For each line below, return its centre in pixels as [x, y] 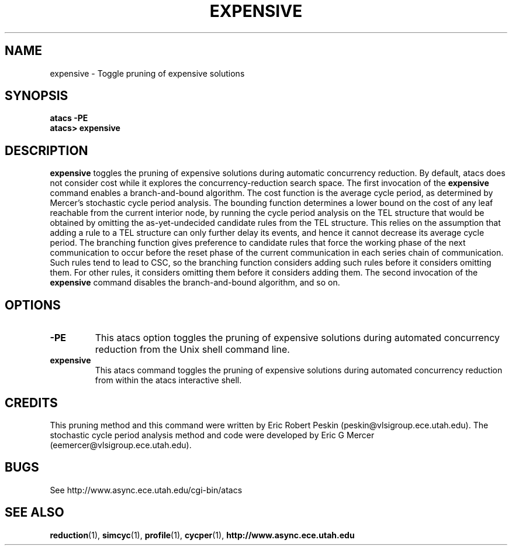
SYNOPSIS [37, 96]
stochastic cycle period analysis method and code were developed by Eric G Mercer [212, 435]
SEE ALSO [34, 513]
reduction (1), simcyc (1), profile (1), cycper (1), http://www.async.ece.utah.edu [202, 535]
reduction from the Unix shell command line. [192, 350]
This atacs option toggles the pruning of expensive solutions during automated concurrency [297, 338]
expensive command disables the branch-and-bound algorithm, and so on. [195, 283]
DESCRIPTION [46, 150]
